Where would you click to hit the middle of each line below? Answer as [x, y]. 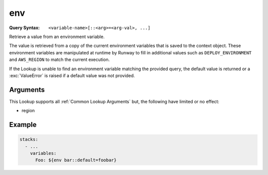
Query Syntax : [25, 28]
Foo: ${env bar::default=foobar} [76, 160]
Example [23, 125]
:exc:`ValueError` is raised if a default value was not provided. [72, 75]
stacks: [29, 139]
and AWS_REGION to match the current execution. [60, 60]
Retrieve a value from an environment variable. [57, 37]
